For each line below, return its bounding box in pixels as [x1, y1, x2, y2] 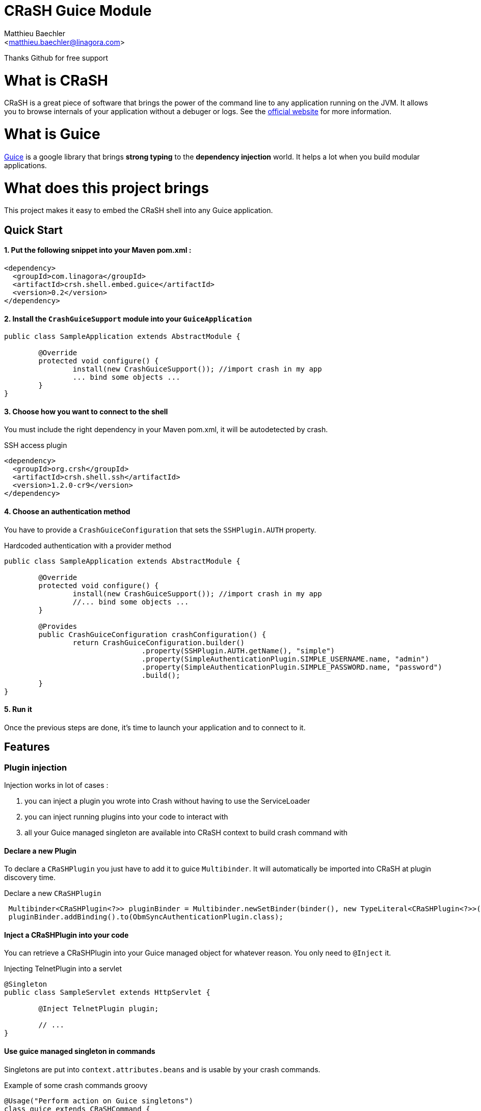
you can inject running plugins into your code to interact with [24, 812, 228, 821]
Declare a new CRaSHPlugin [4, 889, 101, 898]
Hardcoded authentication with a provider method [4, 541, 172, 550]
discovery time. [4, 873, 56, 882]
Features [4, 740, 50, 754]
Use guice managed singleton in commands [4, 1047, 155, 1056]
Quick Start [4, 223, 63, 236]
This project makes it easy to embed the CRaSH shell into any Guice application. [4, 206, 273, 215]
